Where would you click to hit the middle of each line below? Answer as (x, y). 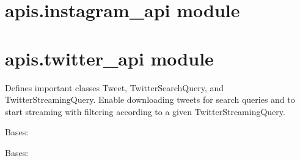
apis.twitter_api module (109, 58)
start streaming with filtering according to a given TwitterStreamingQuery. (145, 111)
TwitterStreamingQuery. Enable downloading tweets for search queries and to (150, 99)
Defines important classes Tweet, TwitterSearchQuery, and (115, 87)
